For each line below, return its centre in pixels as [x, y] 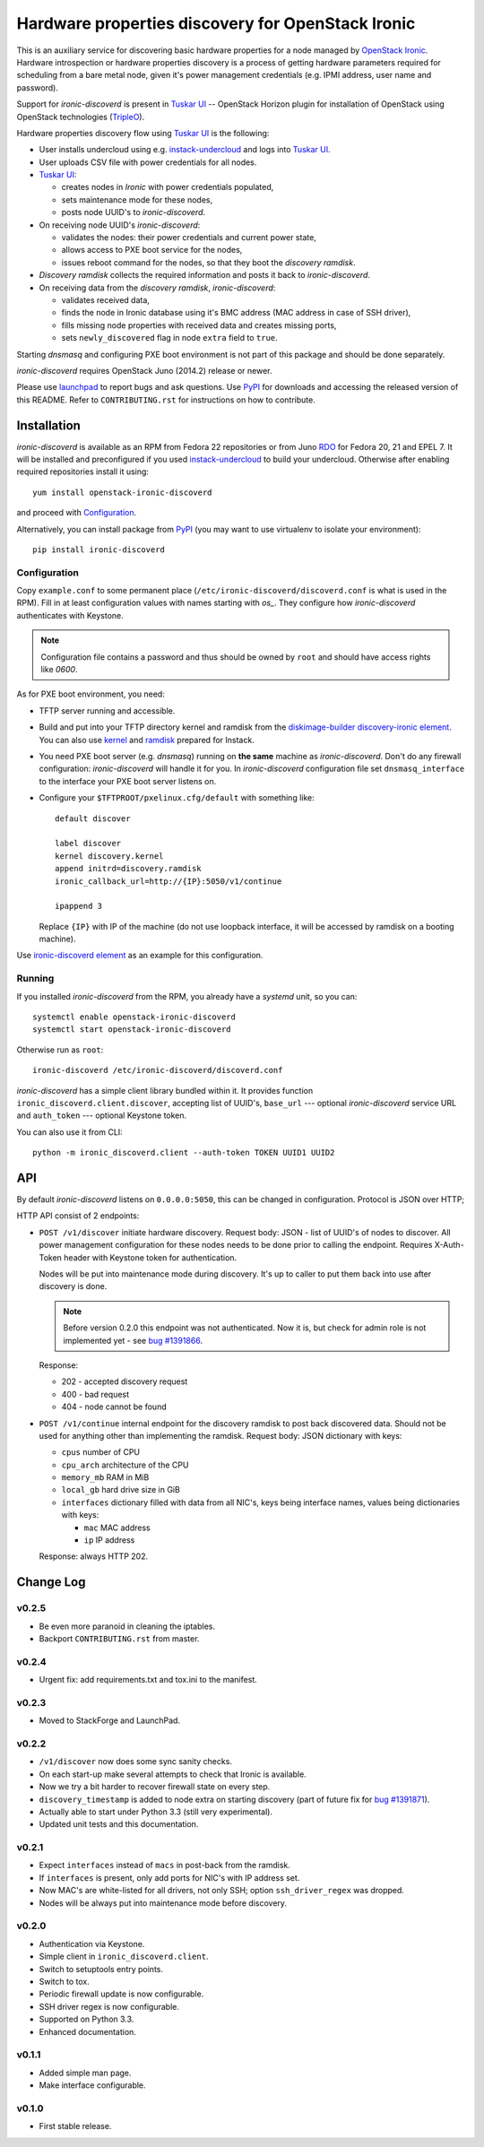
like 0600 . [59, 670]
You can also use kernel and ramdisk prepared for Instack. [147, 740]
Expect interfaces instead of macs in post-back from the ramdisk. [165, 1866]
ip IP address [109, 1540]
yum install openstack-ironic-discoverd [122, 492]
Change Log [51, 1582]
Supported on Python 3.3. [86, 2019]
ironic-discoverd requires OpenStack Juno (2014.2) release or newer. [144, 370]
